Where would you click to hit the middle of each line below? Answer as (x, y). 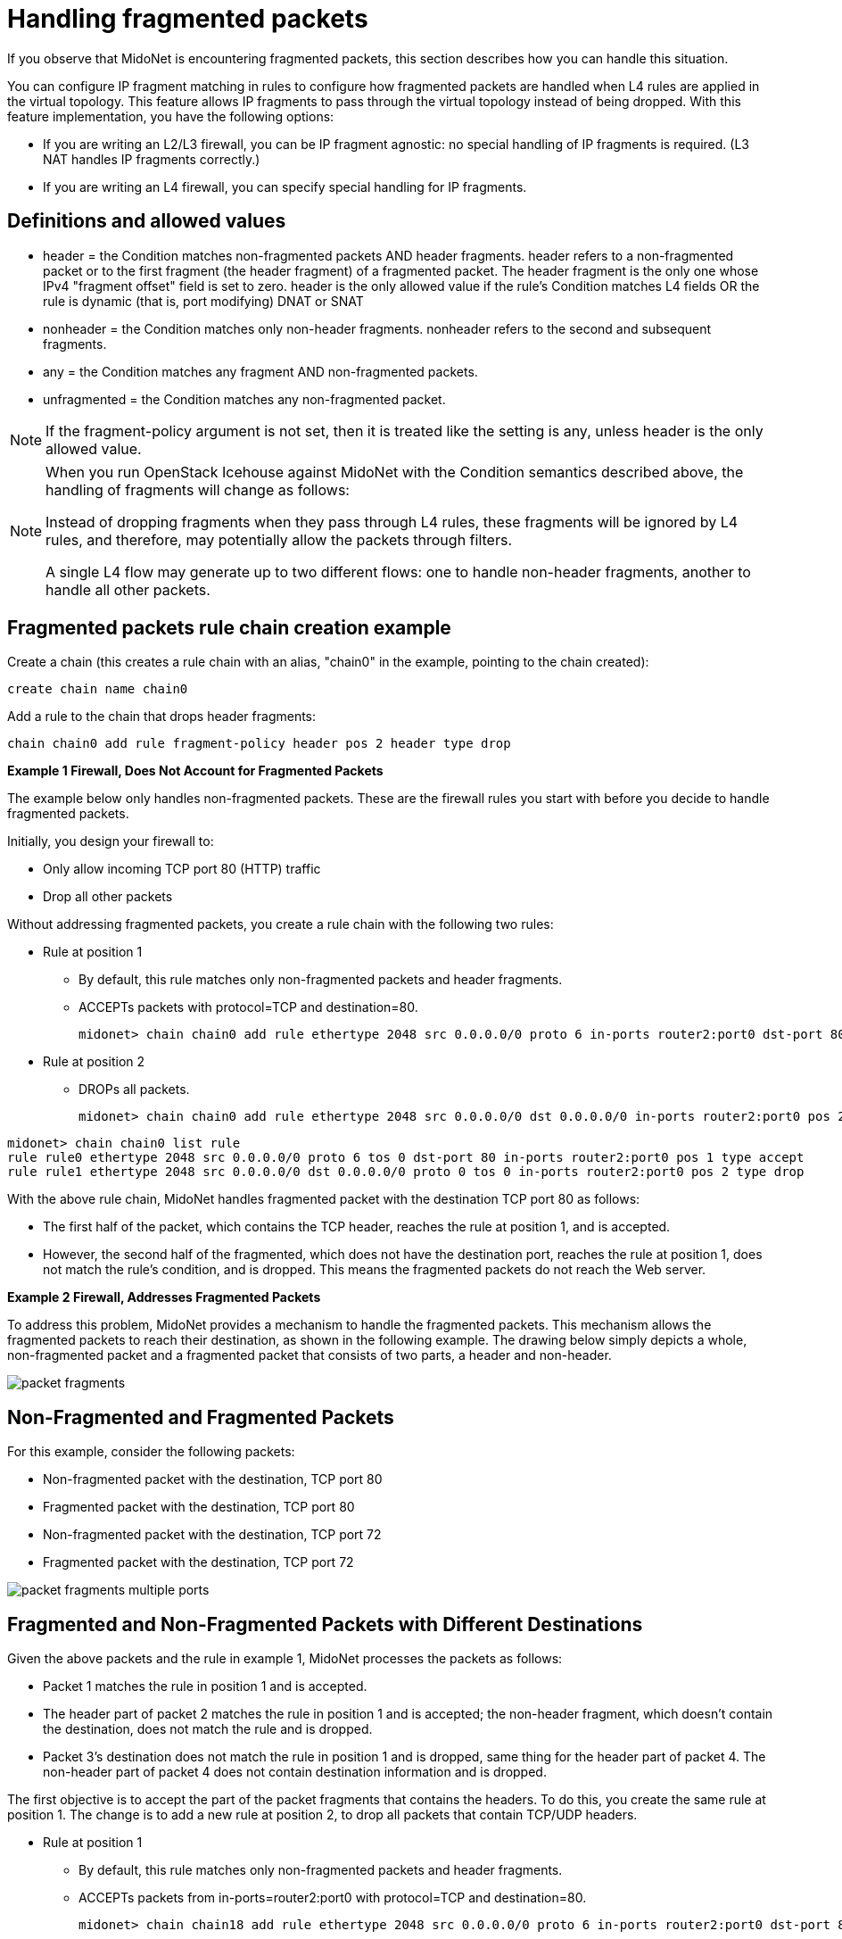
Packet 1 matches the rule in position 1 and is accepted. (205, 1686)
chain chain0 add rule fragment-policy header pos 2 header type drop (259, 744)
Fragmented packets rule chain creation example (229, 628)
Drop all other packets (108, 897)
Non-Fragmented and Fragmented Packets (201, 1417)
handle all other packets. (128, 589)
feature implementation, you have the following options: (171, 116)
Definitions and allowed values (147, 221)
